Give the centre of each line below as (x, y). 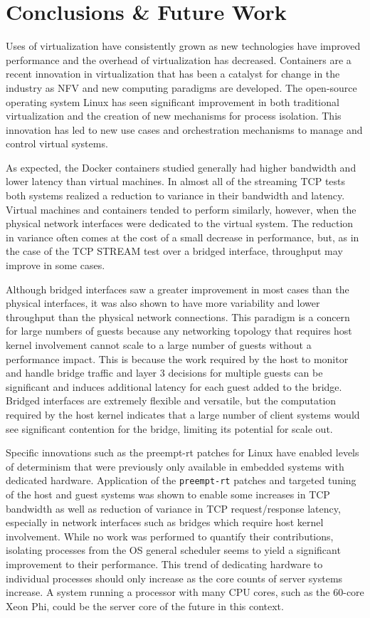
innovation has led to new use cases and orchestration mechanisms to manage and (184, 129)
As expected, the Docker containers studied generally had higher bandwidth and (181, 167)
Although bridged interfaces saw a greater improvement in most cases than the (178, 289)
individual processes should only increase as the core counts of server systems (174, 578)
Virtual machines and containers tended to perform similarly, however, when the (181, 209)
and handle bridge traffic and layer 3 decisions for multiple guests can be (164, 373)
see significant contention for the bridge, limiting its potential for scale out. (169, 428)
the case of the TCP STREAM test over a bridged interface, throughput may (174, 251)
